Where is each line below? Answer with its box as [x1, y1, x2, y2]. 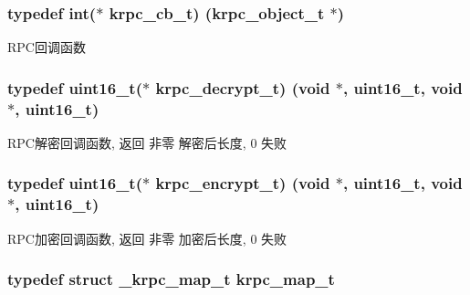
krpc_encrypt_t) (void [155, 172, 330, 195]
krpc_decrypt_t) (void [155, 76, 330, 99]
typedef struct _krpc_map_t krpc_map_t [7, 268, 335, 290]
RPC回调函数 [7, 37, 86, 57]
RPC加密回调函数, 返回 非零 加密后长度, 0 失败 [7, 228, 287, 248]
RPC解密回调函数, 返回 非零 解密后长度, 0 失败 [7, 132, 287, 152]
